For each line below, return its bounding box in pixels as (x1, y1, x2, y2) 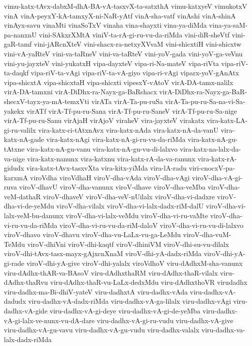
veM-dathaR (4, 191, 41, 201)
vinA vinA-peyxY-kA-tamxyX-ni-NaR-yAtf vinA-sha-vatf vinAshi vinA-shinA (4, 10, 236, 20)
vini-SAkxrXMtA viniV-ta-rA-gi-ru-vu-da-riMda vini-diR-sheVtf (39, 29, 230, 39)
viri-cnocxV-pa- (189, 163, 235, 173)
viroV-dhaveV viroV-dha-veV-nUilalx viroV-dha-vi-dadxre (43, 191, 215, 201)
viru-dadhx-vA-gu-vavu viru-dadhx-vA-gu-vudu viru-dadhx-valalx (4, 325, 200, 335)
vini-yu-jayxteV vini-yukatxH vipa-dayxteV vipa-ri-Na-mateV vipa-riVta (4, 58, 219, 68)
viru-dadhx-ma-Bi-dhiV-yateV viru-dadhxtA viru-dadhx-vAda (4, 286, 188, 296)
